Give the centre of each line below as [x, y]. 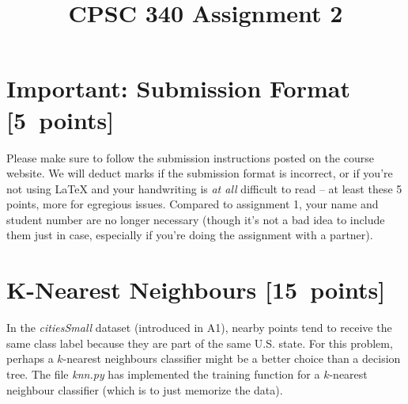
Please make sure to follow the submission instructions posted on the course [190, 157]
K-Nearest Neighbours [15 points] [196, 290]
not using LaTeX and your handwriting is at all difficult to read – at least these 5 [204, 188]
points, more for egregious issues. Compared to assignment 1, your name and [193, 204]
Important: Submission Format [178, 88]
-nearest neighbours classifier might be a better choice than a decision [232, 358]
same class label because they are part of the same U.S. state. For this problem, [200, 343]
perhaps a [30, 358]
